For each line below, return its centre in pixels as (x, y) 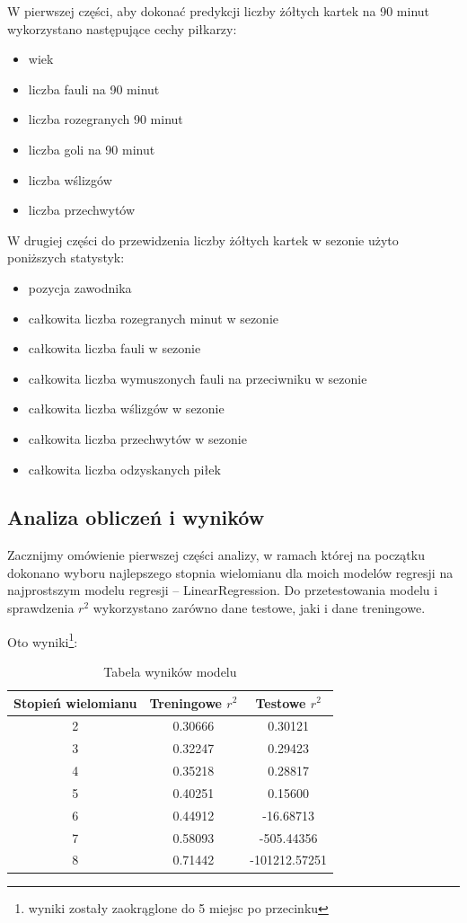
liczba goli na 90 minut (92, 149)
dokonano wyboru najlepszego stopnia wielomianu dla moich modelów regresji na (230, 572)
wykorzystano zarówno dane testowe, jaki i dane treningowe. (259, 608)
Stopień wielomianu (75, 702)
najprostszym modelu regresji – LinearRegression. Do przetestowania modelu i (223, 590)
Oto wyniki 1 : (43, 640)
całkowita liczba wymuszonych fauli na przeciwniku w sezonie (198, 378)
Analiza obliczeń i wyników (136, 517)
